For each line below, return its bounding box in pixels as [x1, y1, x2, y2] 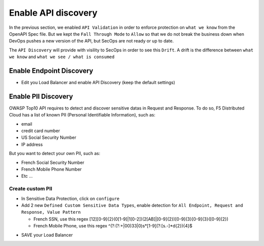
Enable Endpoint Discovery [9, 67, 93, 75]
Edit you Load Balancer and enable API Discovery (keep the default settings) [21, 80, 176, 86]
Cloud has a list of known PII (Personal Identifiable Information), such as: [9, 112, 156, 118]
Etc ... [21, 173, 33, 179]
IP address [21, 141, 43, 147]
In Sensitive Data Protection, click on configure [21, 196, 120, 201]
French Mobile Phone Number [21, 166, 82, 172]
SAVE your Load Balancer [21, 232, 73, 238]
